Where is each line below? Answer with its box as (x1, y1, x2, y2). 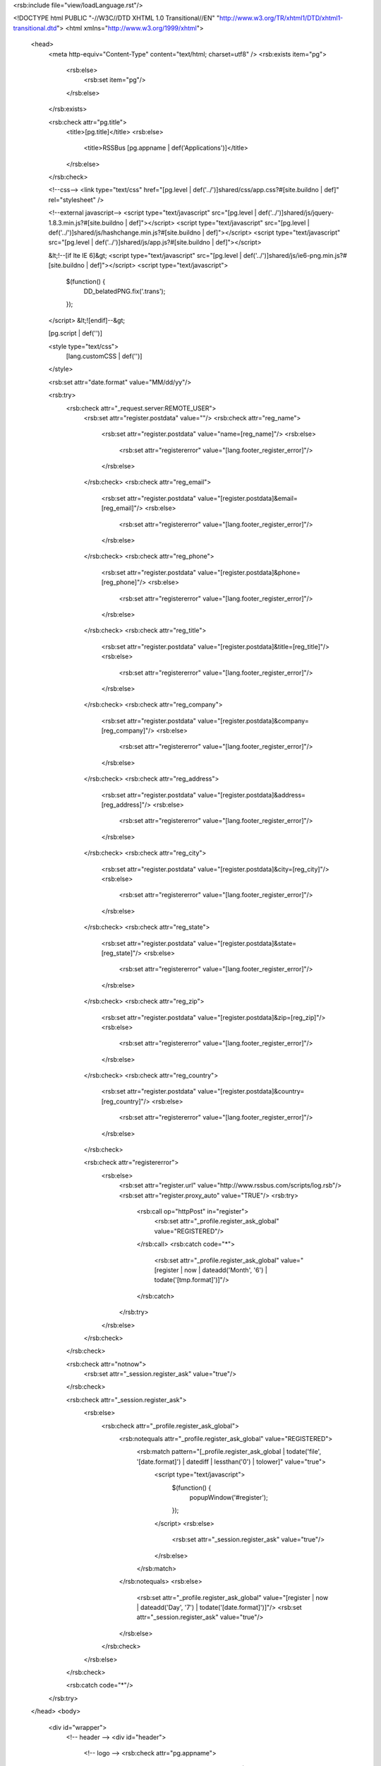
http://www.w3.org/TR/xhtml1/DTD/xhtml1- (219, 14, 344, 23)
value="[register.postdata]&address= (198, 790, 306, 799)
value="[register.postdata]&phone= (198, 568, 301, 576)
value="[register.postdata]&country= (198, 1087, 305, 1096)
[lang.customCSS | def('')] (66, 352, 143, 360)
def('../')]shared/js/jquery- (258, 208, 334, 217)
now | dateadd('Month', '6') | (184, 1265, 267, 1274)
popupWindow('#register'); (189, 1493, 268, 1501)
